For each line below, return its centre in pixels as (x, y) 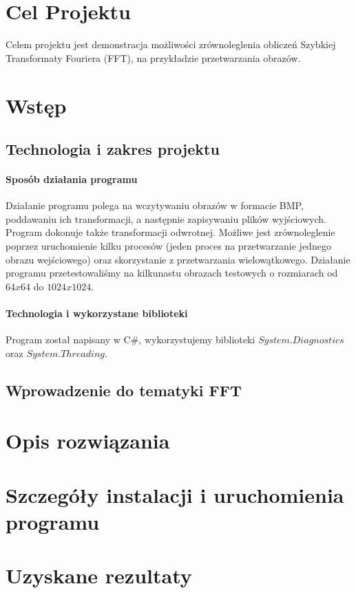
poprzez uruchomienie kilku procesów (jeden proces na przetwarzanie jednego (168, 246)
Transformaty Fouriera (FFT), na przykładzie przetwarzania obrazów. (153, 57)
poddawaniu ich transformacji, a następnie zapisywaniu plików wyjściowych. (166, 218)
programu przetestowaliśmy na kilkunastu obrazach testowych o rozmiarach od (172, 273)
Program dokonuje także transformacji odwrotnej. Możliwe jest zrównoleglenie (170, 232)
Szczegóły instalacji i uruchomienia (175, 494)
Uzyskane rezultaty (99, 575)
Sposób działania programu (72, 179)
